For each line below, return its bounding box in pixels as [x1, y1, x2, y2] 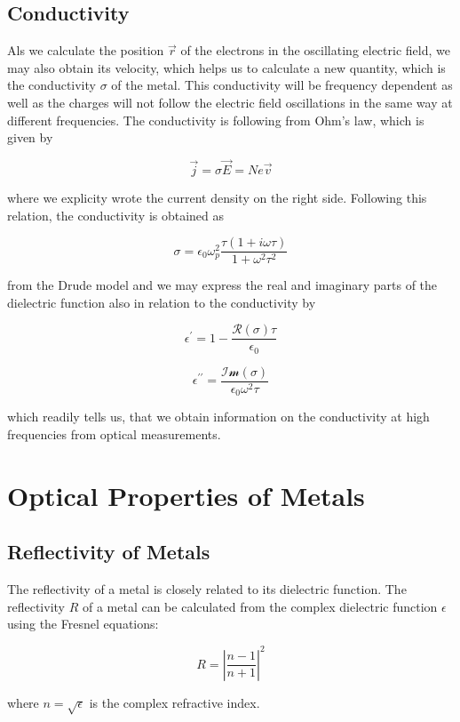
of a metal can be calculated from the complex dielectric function [82, 597, 438, 615]
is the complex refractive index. [89, 693, 260, 711]
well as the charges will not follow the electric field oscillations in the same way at [7, 92, 453, 111]
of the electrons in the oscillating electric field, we [180, 41, 450, 60]
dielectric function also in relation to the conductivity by [7, 293, 316, 311]
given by [7, 128, 53, 147]
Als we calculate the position [7, 41, 164, 60]
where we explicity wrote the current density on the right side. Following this [7, 188, 427, 206]
